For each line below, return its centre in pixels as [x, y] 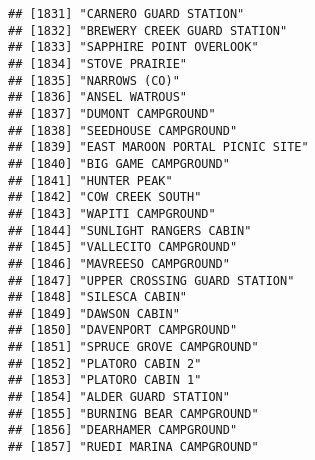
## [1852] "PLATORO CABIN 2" [105, 363]
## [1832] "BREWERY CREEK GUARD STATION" [148, 30]
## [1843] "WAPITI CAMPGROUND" [112, 213]
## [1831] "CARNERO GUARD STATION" [126, 14]
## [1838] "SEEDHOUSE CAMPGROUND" [123, 130]
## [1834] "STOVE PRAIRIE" [97, 63]
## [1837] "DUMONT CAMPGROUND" [112, 113]
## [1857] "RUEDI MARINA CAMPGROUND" [133, 447]
